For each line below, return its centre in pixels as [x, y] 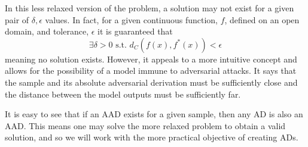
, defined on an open [262, 19]
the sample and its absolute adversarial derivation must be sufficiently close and [151, 82]
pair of [17, 19]
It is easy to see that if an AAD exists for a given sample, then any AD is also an [154, 114]
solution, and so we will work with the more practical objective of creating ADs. [152, 137]
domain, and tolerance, [47, 31]
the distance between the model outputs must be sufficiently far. [123, 94]
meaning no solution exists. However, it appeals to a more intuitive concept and [151, 59]
